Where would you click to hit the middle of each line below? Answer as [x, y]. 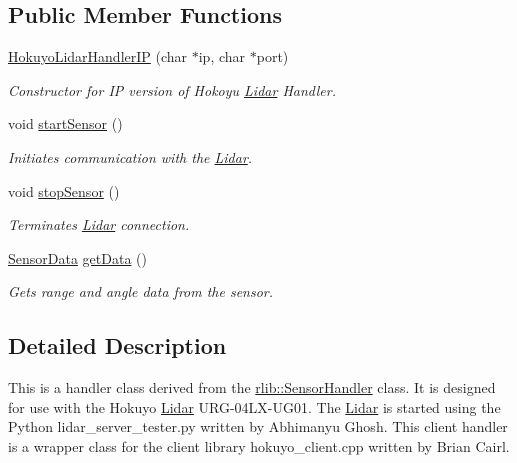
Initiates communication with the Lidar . [130, 156]
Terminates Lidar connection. [99, 224]
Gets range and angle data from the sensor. [141, 291]
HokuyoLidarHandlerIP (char [98, 56]
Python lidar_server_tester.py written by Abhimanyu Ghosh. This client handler [258, 426]
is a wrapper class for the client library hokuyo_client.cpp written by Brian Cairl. [259, 445]
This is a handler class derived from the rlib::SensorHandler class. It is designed [252, 387]
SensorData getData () [77, 257]
